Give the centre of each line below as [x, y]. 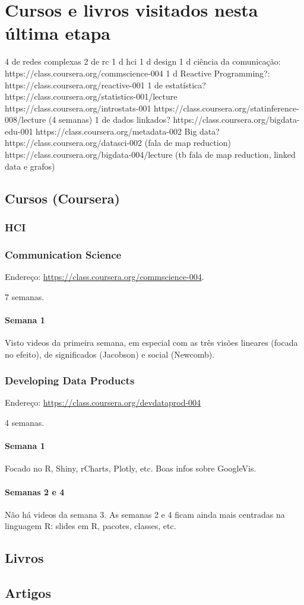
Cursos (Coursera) [62, 198]
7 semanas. [25, 296]
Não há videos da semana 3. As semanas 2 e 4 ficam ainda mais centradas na [145, 514]
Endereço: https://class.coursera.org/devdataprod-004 [103, 402]
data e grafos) [30, 166]
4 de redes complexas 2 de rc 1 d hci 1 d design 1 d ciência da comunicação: [143, 61]
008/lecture [26, 120]
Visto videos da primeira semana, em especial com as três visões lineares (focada [151, 343]
